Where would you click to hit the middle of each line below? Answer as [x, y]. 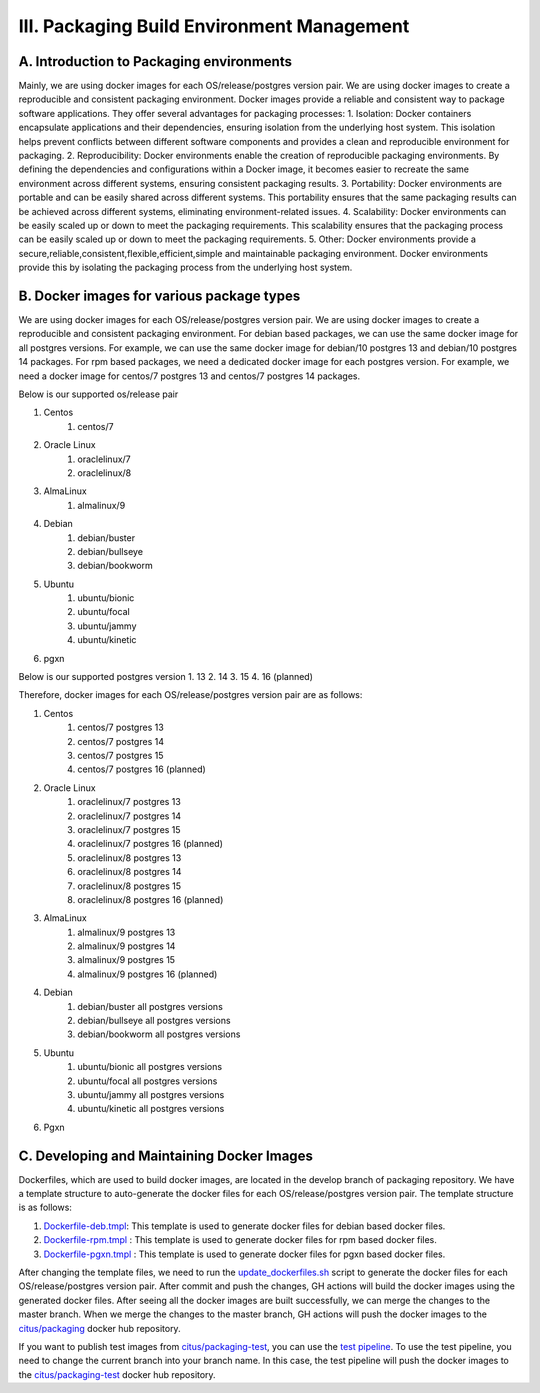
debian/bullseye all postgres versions [154, 1021]
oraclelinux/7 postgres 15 [129, 829]
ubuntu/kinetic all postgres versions [151, 1109]
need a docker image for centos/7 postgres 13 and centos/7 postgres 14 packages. [189, 376]
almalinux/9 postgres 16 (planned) [147, 974]
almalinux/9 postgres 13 [126, 932]
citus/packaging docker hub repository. [99, 1328]
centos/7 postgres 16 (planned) [142, 769]
